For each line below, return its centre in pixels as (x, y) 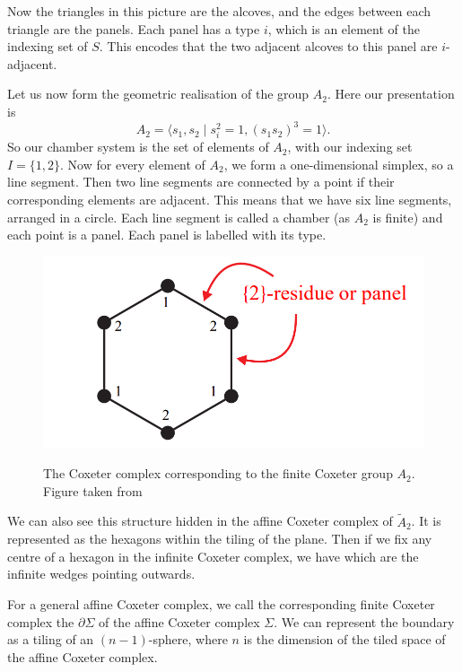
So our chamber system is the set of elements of (138, 147)
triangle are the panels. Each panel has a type (134, 28)
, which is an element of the (344, 28)
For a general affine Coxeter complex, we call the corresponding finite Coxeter (221, 603)
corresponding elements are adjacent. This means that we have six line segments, (230, 199)
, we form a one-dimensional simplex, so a (339, 164)
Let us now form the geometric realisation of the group (158, 94)
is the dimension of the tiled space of (344, 639)
